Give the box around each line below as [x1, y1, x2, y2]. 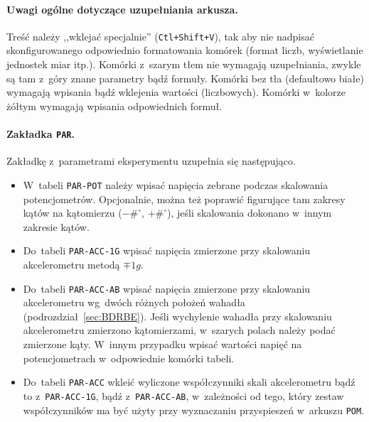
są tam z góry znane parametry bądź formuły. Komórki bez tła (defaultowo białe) [6, 70, 364, 85]
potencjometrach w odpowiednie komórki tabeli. [23, 350, 235, 365]
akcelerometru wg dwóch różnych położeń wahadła [23, 295, 245, 310]
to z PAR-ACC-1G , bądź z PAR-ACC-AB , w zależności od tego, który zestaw [23, 388, 344, 403]
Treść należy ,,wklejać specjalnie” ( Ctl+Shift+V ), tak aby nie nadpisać [6, 28, 314, 43]
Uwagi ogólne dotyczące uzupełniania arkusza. [6, 1, 238, 16]
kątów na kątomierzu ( [23, 205, 122, 220]
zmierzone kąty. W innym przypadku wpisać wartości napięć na [23, 337, 302, 351]
